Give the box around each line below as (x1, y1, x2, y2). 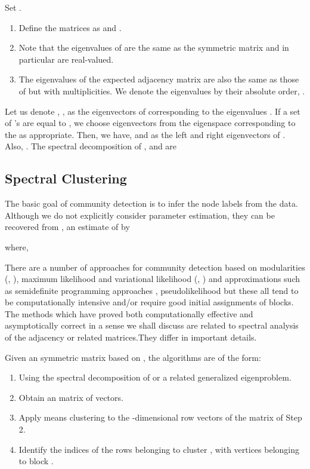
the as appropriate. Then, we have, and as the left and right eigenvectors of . (5, 128, 286, 140)
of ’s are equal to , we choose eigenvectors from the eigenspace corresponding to (5, 117, 296, 129)
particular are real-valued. (18, 53, 114, 65)
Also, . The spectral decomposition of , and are (5, 140, 177, 152)
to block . (18, 455, 54, 467)
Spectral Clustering (5, 169, 127, 188)
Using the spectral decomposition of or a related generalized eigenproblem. (18, 371, 292, 384)
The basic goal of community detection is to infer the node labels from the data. (5, 197, 298, 210)
